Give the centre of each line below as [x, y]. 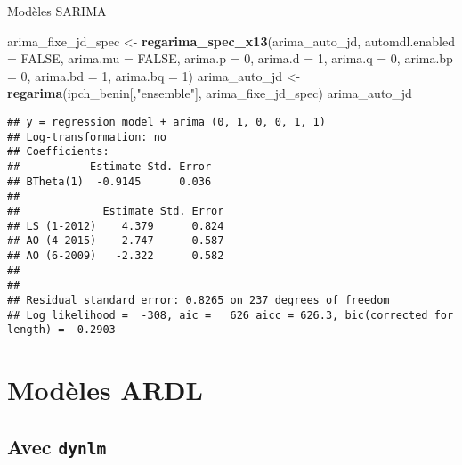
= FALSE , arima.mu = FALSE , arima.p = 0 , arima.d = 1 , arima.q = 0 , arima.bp [230, 58]
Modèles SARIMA [57, 11]
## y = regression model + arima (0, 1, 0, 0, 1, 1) [166, 122]
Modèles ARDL [105, 389]
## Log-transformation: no [87, 137]
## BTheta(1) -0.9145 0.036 [109, 181]
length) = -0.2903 [61, 330]
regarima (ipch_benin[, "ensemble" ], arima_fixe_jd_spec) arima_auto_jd [210, 93]
